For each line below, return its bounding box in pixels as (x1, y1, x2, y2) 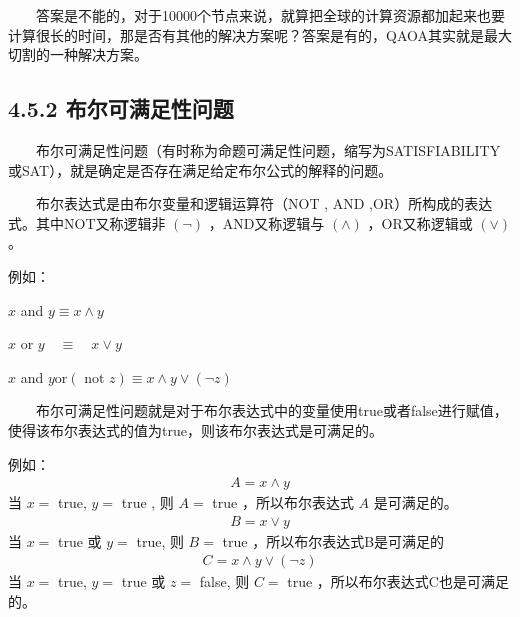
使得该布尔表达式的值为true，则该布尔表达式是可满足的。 (8, 419, 383, 440)
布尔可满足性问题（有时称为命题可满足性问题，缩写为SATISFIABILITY (36, 139, 501, 160)
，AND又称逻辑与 (208, 212, 325, 233)
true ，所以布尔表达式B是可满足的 (222, 530, 445, 551)
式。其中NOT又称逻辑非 (8, 212, 166, 233)
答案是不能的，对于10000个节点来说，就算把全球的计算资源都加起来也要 (36, 5, 505, 25)
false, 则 (199, 571, 250, 592)
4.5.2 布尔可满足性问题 (8, 93, 234, 124)
